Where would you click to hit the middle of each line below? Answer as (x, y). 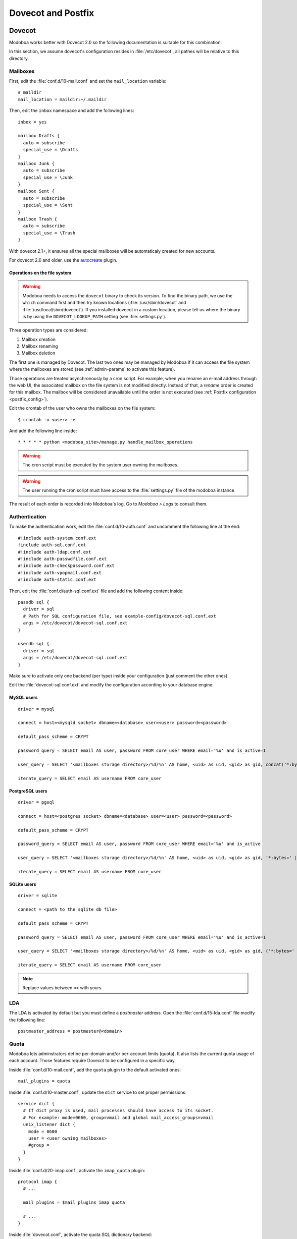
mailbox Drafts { (39, 136)
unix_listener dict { (49, 1125)
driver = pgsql (36, 802)
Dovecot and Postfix (51, 13)
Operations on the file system (40, 273)
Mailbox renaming (40, 346)
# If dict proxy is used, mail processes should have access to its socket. (118, 1111)
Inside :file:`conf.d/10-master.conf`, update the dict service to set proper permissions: (98, 1092)
